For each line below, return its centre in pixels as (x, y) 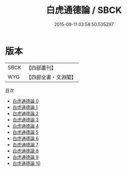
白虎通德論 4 (25, 126)
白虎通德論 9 (25, 157)
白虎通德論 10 (26, 163)
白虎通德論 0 (25, 101)
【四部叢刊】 (41, 68)
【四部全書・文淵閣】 (51, 77)
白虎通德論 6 (25, 138)
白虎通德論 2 (25, 113)
